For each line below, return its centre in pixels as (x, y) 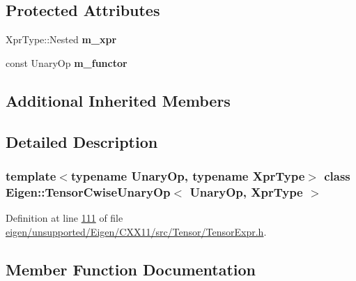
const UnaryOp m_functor (67, 62)
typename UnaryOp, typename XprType (188, 175)
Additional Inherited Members (118, 100)
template (31, 175)
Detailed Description (82, 141)
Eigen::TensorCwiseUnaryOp (88, 191)
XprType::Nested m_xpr (61, 39)
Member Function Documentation (131, 269)
